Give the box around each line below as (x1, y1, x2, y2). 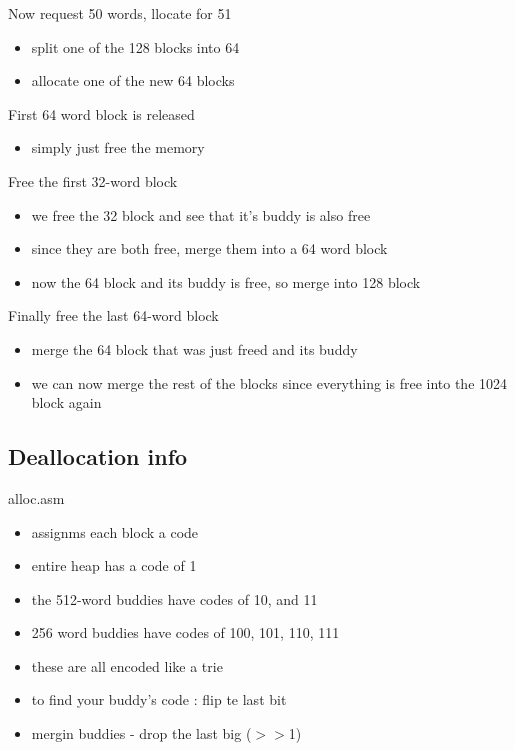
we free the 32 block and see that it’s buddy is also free (31, 204, 371, 225)
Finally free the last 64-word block (8, 305, 219, 326)
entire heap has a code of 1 (31, 555, 197, 576)
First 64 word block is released (8, 103, 195, 124)
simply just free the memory (31, 137, 205, 158)
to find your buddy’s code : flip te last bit (31, 689, 287, 710)
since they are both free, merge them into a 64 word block (31, 238, 388, 259)
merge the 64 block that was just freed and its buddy (31, 338, 358, 359)
